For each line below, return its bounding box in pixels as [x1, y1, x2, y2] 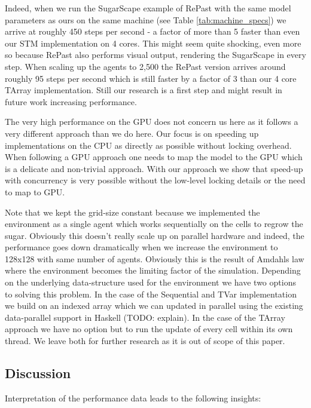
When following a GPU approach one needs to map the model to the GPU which [5, 151, 303, 163]
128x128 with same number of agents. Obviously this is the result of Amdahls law [5, 252, 304, 265]
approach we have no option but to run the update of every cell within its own [5, 323, 293, 335]
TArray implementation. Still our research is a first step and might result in [5, 84, 282, 96]
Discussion [5, 364, 71, 382]
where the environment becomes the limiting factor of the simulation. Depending [5, 264, 301, 277]
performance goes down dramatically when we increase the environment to [5, 241, 278, 253]
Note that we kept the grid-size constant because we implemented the [5, 205, 260, 218]
